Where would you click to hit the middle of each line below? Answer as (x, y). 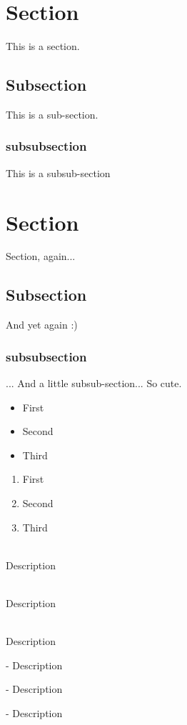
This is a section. (43, 46)
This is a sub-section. (52, 114)
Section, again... (41, 256)
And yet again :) (42, 325)
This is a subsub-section (58, 172)
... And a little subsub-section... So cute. (94, 383)
